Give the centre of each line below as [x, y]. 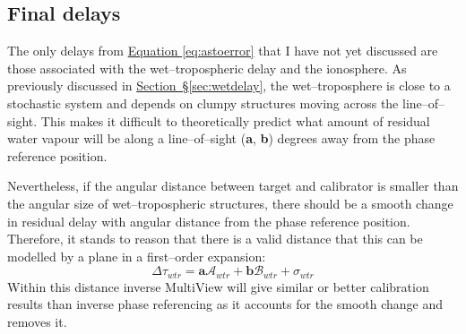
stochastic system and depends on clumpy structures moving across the [203, 103]
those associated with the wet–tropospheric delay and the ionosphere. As [207, 68]
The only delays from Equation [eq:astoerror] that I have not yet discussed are [223, 51]
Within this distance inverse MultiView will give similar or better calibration [218, 286]
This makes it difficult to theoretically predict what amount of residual [235, 120]
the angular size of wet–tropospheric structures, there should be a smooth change [230, 203]
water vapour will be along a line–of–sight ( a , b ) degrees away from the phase [221, 138]
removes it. [37, 321]
